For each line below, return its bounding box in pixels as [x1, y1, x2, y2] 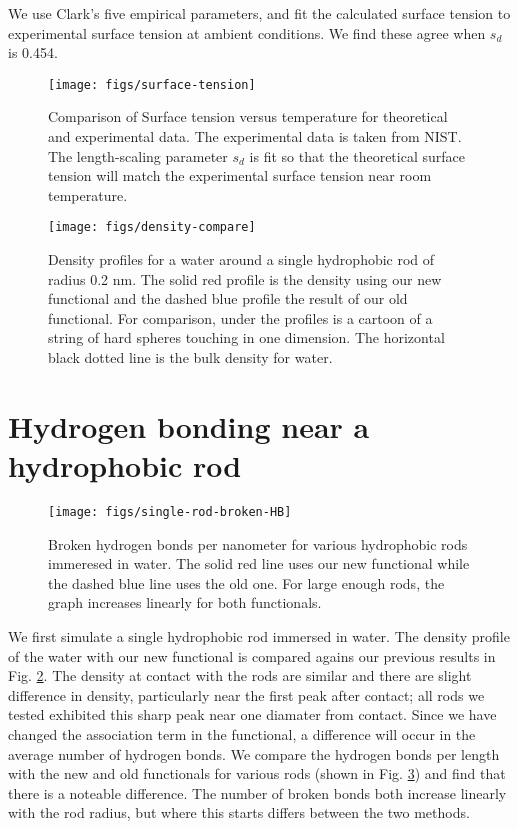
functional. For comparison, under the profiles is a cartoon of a [48, 307, 433, 328]
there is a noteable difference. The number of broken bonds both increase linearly [8, 782, 507, 803]
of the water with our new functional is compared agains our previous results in [8, 645, 496, 666]
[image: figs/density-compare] [48, 220, 256, 235]
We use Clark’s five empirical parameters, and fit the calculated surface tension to [8, 3, 511, 23]
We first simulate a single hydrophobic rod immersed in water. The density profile [8, 625, 510, 646]
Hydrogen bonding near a [8, 405, 370, 446]
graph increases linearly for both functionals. [48, 592, 322, 613]
